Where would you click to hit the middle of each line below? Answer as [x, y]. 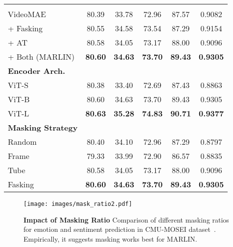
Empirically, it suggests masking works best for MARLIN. [110, 238]
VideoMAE [27, 14]
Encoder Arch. [37, 71]
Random [22, 142]
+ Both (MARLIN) [41, 56]
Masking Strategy [43, 127]
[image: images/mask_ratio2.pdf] [78, 204]
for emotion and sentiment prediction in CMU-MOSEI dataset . [120, 229]
